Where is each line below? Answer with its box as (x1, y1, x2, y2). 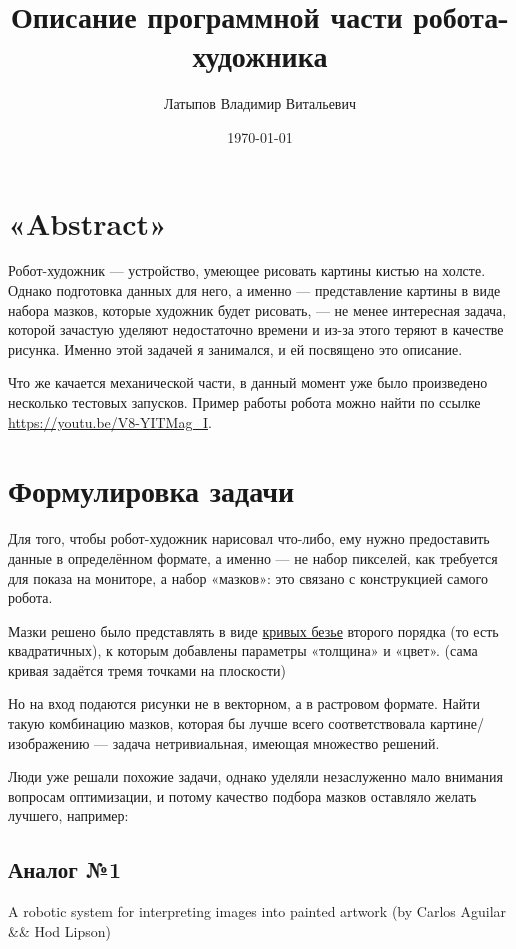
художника (192, 35, 328, 76)
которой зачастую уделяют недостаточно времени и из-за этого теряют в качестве (8, 319, 504, 340)
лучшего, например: (8, 805, 129, 826)
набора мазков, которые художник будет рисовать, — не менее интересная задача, (8, 299, 507, 320)
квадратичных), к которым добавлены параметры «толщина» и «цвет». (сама (8, 640, 478, 661)
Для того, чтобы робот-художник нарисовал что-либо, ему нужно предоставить (8, 528, 490, 549)
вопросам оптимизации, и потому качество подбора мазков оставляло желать (8, 785, 477, 806)
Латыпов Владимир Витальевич (164, 93, 356, 114)
